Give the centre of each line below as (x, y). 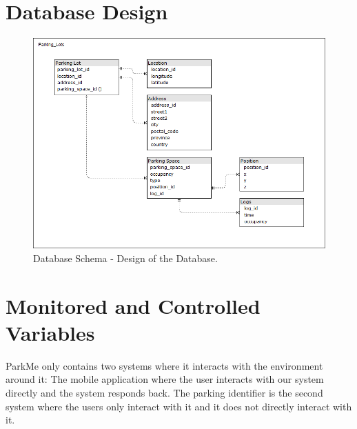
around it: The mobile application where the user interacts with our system (165, 379)
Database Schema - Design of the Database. (125, 258)
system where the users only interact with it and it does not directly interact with (179, 406)
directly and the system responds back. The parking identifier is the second (164, 393)
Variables (50, 332)
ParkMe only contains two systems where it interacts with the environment (164, 365)
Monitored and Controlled (133, 305)
